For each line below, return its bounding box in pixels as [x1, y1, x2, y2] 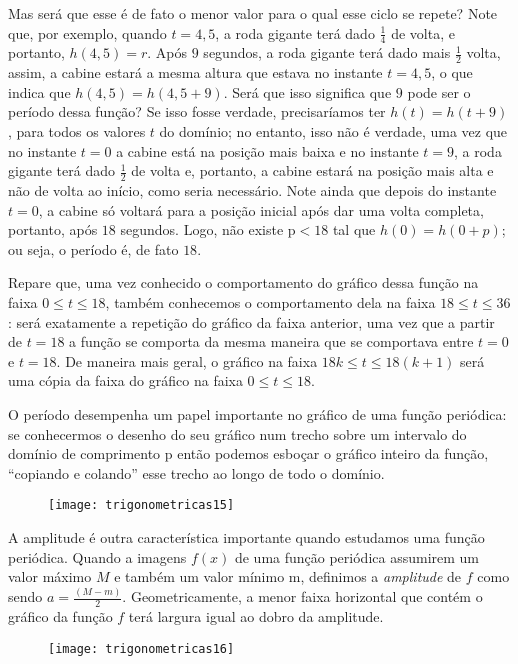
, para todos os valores [8, 121, 146, 142]
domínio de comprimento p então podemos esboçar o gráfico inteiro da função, [8, 443, 489, 464]
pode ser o [407, 81, 471, 102]
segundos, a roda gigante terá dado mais [203, 42, 451, 63]
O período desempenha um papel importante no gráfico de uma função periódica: [8, 403, 507, 424]
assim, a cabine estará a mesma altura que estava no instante [8, 62, 383, 83]
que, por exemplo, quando [8, 22, 167, 43]
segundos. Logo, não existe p [120, 219, 296, 240]
